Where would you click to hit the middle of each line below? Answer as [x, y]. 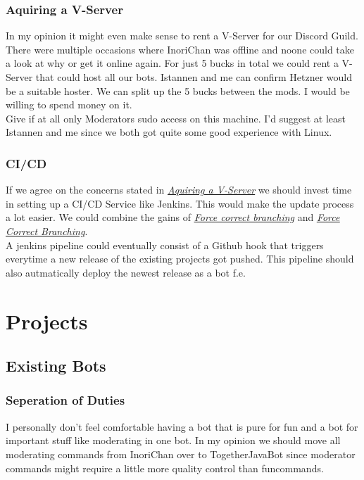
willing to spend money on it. [69, 105]
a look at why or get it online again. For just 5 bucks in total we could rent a [172, 63]
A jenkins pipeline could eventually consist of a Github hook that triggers [165, 245]
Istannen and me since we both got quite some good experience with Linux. [169, 132]
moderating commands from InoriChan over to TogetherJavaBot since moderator [181, 454]
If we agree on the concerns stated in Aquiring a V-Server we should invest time [179, 190]
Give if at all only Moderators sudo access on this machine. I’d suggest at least [176, 118]
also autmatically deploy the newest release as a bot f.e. [126, 272]
